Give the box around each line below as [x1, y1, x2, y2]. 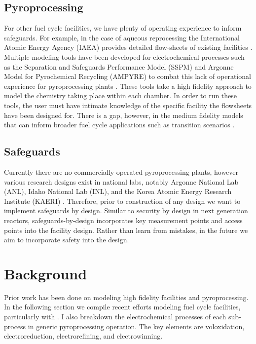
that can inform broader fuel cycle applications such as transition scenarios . [4, 119, 235, 130]
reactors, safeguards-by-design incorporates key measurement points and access [4, 215, 243, 225]
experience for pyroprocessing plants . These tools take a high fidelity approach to [4, 80, 252, 91]
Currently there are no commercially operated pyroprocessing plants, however [4, 166, 239, 177]
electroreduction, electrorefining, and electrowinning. [4, 331, 163, 341]
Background [4, 263, 87, 283]
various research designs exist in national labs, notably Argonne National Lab [4, 176, 239, 187]
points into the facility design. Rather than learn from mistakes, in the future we [4, 225, 248, 235]
